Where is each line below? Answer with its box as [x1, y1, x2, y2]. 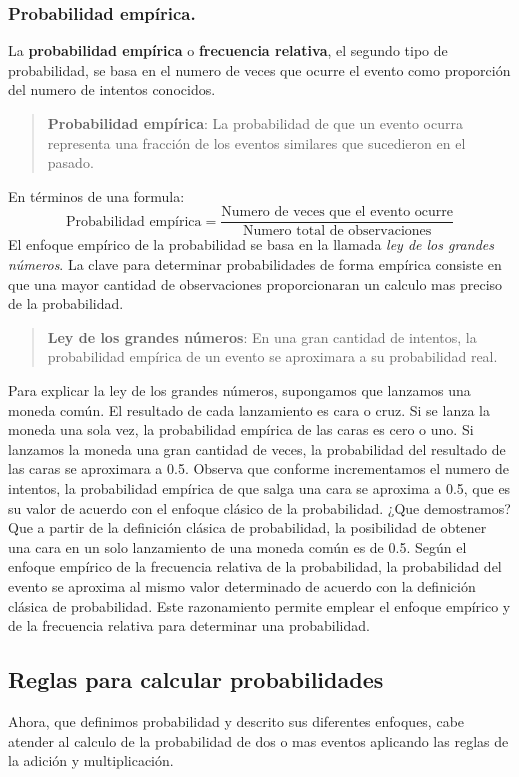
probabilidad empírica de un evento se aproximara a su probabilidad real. [47, 346, 498, 367]
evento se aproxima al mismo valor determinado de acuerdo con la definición [8, 575, 476, 596]
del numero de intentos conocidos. [8, 79, 216, 100]
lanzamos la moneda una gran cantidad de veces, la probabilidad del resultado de [8, 438, 506, 459]
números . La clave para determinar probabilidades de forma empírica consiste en [8, 254, 502, 275]
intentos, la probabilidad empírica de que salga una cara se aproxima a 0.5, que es [8, 477, 511, 498]
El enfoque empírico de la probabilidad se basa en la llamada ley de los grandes [8, 234, 494, 255]
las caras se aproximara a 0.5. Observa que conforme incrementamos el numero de [8, 458, 510, 479]
